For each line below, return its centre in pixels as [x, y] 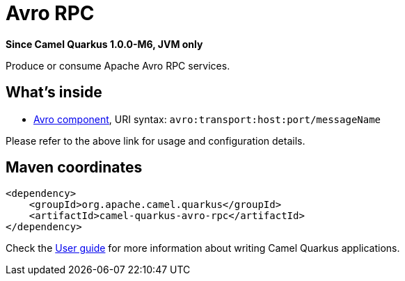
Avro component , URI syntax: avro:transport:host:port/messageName [207, 119]
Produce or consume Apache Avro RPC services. [118, 65]
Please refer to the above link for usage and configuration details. [156, 140]
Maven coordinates [74, 168]
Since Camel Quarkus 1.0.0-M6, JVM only [104, 44]
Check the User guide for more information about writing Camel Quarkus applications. [203, 248]
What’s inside [54, 93]
